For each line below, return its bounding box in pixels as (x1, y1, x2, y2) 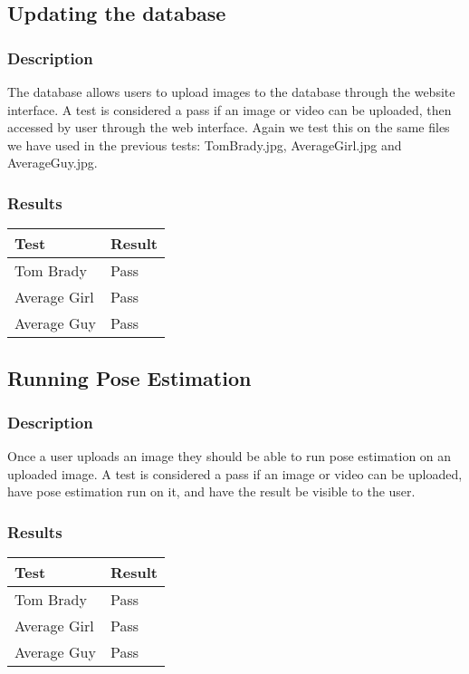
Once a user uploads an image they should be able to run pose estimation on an (7, 447, 452, 466)
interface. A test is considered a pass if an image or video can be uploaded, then (7, 100, 452, 119)
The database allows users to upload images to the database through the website (7, 82, 455, 101)
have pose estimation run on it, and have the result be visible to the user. (7, 482, 416, 501)
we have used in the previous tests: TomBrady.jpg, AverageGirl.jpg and (7, 135, 402, 154)
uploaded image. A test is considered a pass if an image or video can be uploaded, (7, 464, 463, 483)
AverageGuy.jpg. (7, 153, 98, 172)
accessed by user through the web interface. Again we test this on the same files (7, 118, 450, 137)
